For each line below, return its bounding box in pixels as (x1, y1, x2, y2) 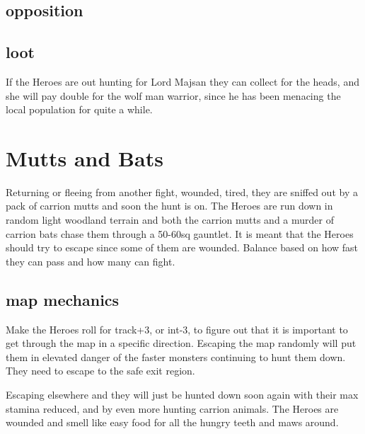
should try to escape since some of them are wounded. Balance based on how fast (6, 240, 359, 255)
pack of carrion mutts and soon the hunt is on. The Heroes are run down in (6, 198, 333, 213)
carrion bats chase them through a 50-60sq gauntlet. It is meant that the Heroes (6, 226, 354, 241)
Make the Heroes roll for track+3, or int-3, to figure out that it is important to (6, 321, 348, 336)
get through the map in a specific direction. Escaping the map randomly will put (6, 336, 357, 350)
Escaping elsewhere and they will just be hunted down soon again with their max (6, 387, 359, 402)
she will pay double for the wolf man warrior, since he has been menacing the (6, 88, 341, 103)
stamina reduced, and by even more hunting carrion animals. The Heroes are (6, 401, 339, 416)
